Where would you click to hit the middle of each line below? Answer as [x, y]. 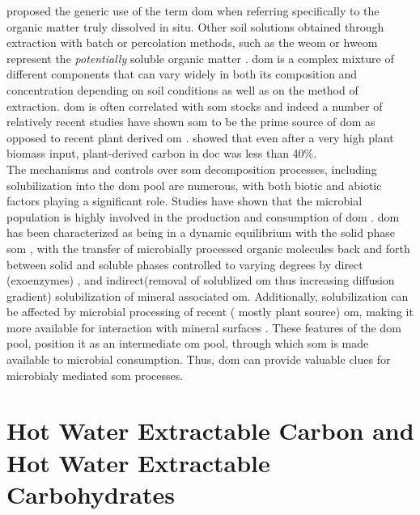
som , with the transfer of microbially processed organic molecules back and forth [208, 248]
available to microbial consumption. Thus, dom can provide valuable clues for [199, 359]
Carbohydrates [91, 494]
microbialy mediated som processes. [95, 375]
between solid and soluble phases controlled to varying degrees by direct [185, 264]
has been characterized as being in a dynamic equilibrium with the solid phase [201, 232]
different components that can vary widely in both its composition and [182, 74]
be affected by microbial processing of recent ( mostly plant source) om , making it [210, 312]
